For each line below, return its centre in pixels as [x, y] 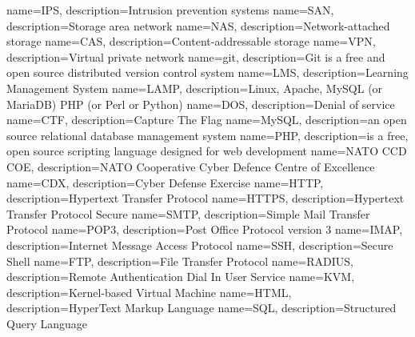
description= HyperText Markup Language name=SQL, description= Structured [202, 308]
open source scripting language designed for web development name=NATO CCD [207, 151]
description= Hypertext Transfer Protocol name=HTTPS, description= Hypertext [206, 198]
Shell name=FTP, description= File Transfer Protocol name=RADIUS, [180, 261]
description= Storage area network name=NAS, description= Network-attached [198, 25]
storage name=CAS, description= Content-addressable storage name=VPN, [191, 41]
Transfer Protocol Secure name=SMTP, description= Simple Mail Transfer [188, 213]
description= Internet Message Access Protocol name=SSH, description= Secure [200, 245]
